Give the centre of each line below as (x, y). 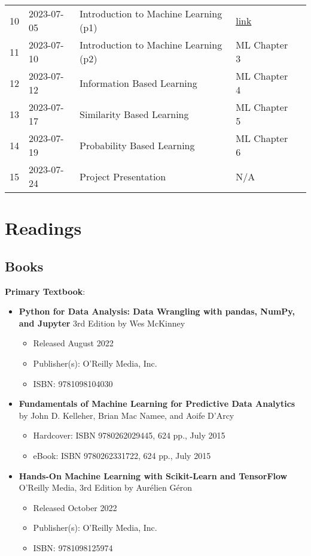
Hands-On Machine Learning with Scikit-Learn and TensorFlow (153, 475)
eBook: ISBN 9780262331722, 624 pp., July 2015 (122, 455)
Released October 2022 (75, 507)
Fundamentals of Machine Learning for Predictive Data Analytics (157, 404)
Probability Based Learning (137, 145)
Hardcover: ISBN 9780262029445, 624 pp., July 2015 (129, 435)
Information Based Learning (138, 83)
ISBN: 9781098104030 (73, 383)
